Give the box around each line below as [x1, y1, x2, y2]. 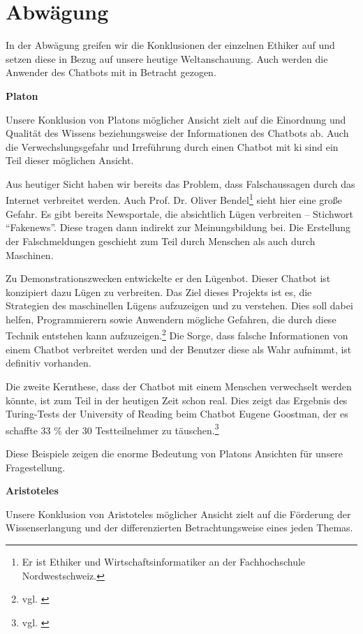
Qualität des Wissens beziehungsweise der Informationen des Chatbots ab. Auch [6, 126, 349, 140]
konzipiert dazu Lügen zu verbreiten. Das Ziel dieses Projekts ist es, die [6, 284, 312, 299]
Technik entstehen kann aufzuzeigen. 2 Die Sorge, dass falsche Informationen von [6, 326, 348, 343]
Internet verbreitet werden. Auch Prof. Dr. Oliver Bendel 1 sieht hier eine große [6, 191, 343, 207]
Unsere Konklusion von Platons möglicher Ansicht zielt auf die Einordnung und [6, 112, 346, 126]
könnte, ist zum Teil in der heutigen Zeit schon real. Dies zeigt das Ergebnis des [6, 392, 348, 407]
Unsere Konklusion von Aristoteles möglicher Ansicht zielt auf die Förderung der [6, 506, 351, 521]
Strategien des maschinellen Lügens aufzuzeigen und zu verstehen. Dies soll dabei [6, 298, 353, 313]
